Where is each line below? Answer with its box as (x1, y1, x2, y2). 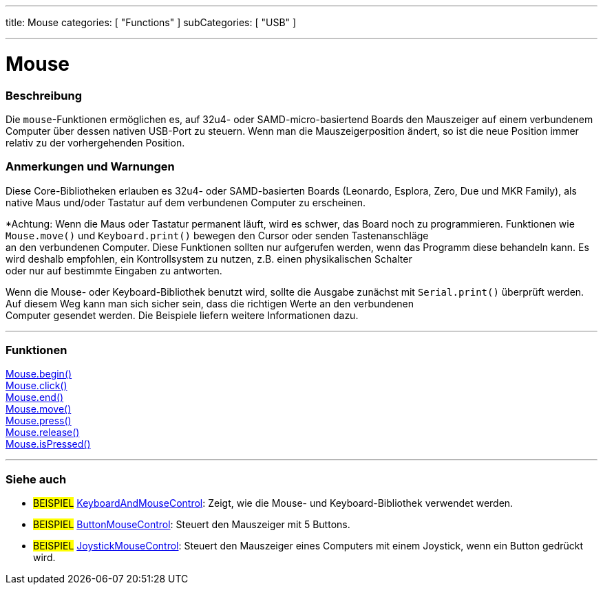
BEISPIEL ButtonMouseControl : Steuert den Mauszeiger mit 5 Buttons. (33, 518, 350, 531)
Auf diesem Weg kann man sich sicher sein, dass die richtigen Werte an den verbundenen (6, 297, 414, 309)
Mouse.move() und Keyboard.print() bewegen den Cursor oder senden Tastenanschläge (6, 229, 429, 241)
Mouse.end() (6, 391, 64, 404)
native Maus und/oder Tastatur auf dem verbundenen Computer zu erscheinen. (6, 196, 366, 208)
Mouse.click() (6, 380, 67, 392)
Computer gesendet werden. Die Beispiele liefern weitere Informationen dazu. (6, 309, 359, 321)
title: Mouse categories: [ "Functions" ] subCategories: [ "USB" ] (6, 17, 297, 28)
